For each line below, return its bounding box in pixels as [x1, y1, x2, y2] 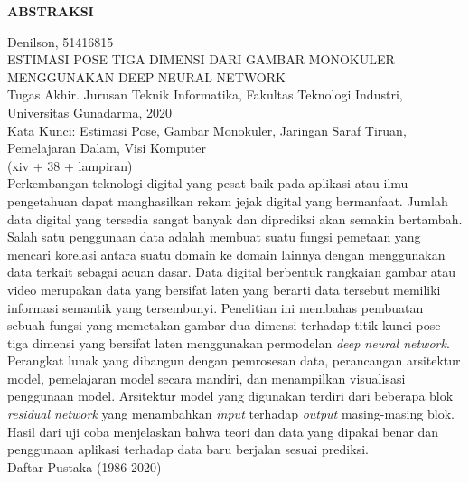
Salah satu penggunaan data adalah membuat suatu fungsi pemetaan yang [7, 227, 421, 246]
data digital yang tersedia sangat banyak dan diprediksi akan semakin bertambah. [7, 209, 463, 228]
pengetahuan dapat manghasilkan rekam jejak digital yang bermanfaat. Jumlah [7, 191, 448, 210]
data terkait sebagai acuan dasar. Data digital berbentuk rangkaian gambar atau [7, 262, 456, 281]
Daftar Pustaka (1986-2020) [7, 457, 162, 476]
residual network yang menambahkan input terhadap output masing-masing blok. [7, 404, 455, 423]
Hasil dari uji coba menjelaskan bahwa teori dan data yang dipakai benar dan [7, 421, 439, 440]
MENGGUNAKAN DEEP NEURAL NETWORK [7, 67, 286, 86]
